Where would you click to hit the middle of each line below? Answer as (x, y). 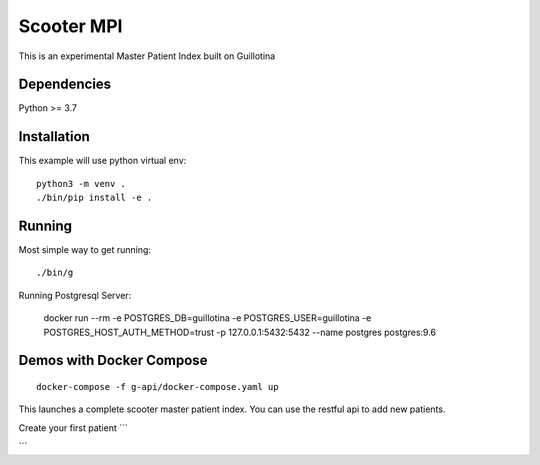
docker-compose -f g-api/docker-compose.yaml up (157, 387)
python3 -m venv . (81, 183)
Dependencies (65, 84)
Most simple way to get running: (85, 250)
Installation (54, 136)
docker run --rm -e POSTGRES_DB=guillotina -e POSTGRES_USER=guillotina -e (207, 318)
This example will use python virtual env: (102, 161)
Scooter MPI (70, 26)
